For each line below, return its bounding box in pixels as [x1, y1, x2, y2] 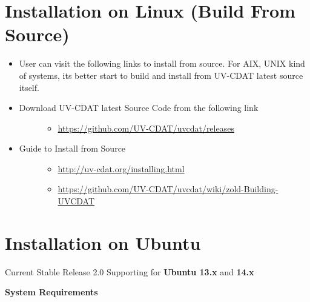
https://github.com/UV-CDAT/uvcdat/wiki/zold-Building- [58, 183, 279, 195]
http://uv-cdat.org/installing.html [58, 162, 185, 175]
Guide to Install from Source [19, 142, 126, 155]
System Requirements [5, 286, 98, 298]
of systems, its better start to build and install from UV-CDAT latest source [19, 69, 303, 81]
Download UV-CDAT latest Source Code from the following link [19, 101, 259, 114]
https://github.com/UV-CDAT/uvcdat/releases [58, 121, 234, 134]
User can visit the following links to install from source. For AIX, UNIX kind [19, 57, 305, 70]
